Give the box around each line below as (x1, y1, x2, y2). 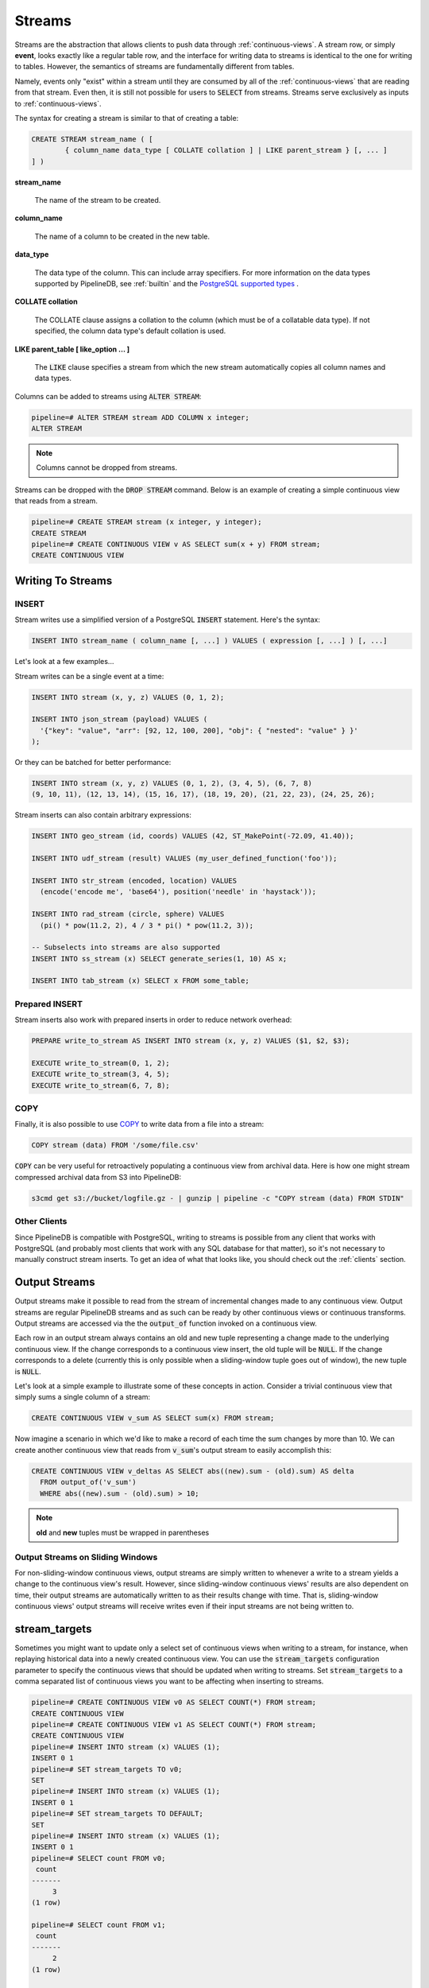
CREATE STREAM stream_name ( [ (31, 134, 154, 143)
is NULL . (14, 1366, 41, 1376)
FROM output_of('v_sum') (40, 1477, 137, 1487)
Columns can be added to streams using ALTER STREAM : (14, 391, 202, 401)
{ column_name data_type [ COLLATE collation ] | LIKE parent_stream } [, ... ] (64, 146, 388, 155)
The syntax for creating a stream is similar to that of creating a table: (14, 113, 239, 122)
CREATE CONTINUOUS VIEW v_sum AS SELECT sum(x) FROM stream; (31, 1414, 275, 1423)
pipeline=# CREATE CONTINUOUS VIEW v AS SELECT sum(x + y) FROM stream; (31, 540, 321, 549)
